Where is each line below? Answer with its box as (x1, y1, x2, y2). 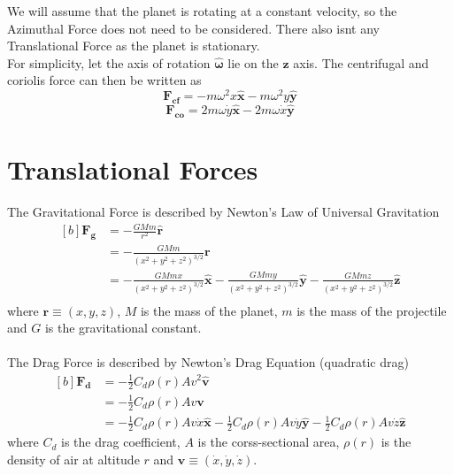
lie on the (227, 53, 279, 72)
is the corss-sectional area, (197, 433, 340, 451)
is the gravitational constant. (44, 318, 202, 337)
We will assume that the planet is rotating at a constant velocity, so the (7, 2, 397, 19)
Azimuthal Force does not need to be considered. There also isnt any (7, 19, 380, 37)
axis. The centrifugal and (293, 53, 429, 72)
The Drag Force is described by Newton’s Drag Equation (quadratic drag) (7, 353, 409, 372)
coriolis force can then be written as (7, 71, 202, 89)
